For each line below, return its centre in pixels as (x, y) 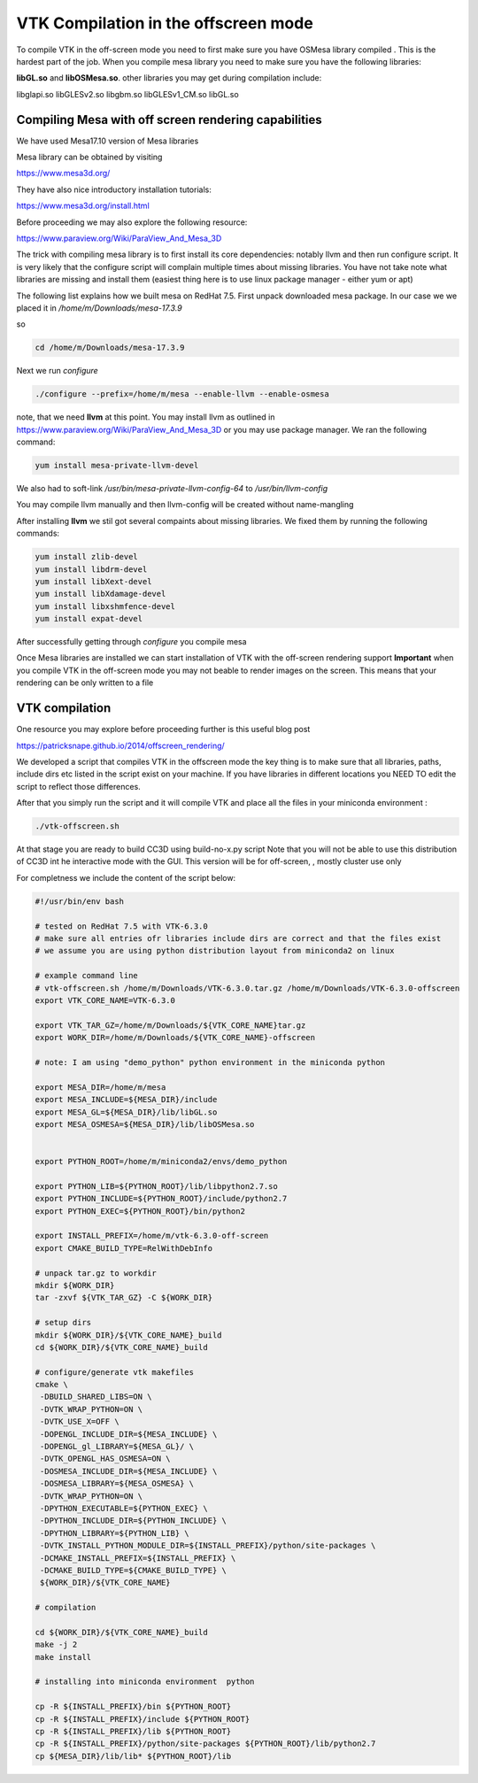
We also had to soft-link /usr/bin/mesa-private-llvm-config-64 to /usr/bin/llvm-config (172, 488)
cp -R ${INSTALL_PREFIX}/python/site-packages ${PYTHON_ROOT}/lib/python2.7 (205, 1744)
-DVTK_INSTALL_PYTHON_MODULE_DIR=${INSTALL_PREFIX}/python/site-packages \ (208, 1546)
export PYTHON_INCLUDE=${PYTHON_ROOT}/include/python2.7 (161, 1199)
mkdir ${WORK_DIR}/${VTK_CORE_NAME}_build (128, 1335)
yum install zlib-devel (87, 557)
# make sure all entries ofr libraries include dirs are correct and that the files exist (238, 939)
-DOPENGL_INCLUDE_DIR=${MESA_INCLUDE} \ (129, 1434)
